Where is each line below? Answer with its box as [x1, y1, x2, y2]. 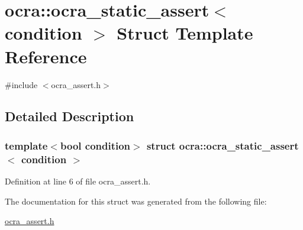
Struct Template [117, 21, 253, 45]
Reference [5, 44, 87, 68]
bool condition [60, 138, 131, 153]
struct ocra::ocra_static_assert [146, 138, 299, 153]
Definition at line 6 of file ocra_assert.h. [5, 175, 151, 187]
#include [5, 78, 38, 90]
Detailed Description [5, 107, 134, 125]
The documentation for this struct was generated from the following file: [5, 195, 267, 207]
